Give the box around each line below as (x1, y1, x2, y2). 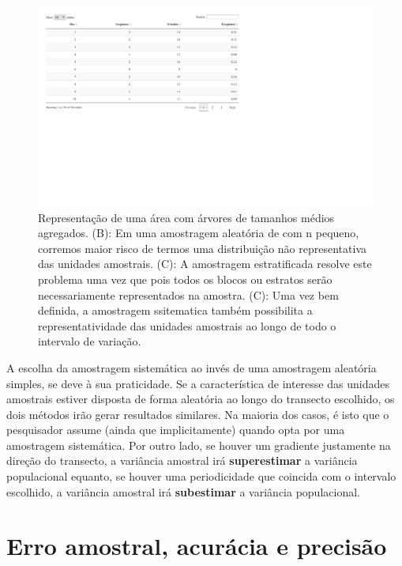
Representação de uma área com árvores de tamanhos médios (38, 209, 335, 225)
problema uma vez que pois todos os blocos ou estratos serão (38, 270, 332, 287)
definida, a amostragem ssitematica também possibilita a (38, 302, 313, 319)
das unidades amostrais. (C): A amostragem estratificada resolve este (38, 255, 372, 272)
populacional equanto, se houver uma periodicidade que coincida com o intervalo (6, 468, 396, 485)
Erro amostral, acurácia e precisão (6, 530, 387, 562)
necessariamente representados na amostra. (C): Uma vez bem (38, 286, 339, 303)
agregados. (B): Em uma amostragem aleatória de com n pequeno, (38, 225, 359, 241)
